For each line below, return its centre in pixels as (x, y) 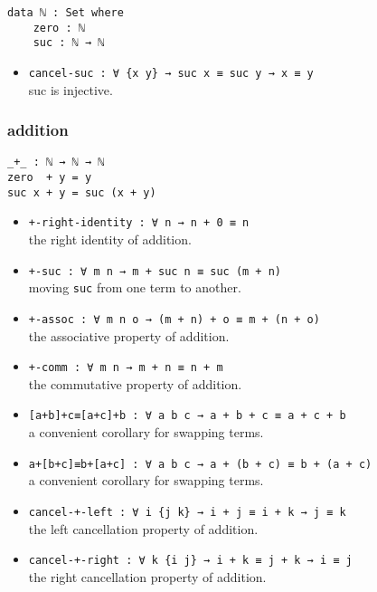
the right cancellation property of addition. (147, 576)
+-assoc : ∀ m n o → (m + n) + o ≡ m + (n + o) (174, 319)
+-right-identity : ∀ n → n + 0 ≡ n (139, 223)
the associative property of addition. (129, 335)
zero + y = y (50, 178)
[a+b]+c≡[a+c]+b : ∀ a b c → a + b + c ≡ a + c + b (187, 416)
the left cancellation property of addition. (143, 528)
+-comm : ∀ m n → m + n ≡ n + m (126, 368)
